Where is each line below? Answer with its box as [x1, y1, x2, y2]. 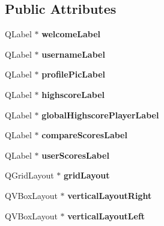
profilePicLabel [41, 68, 106, 81]
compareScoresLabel [41, 129, 127, 141]
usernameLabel [41, 47, 105, 60]
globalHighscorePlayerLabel [41, 108, 159, 121]
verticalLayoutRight [67, 189, 152, 201]
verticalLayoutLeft [67, 209, 145, 222]
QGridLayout [5, 169, 54, 182]
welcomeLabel [41, 28, 101, 40]
